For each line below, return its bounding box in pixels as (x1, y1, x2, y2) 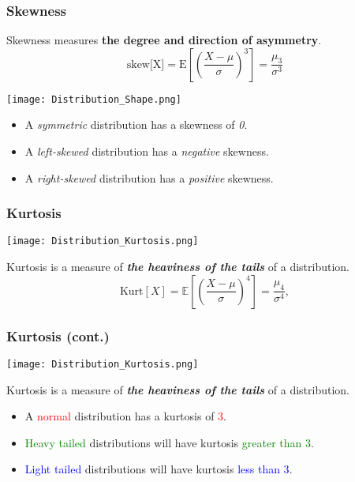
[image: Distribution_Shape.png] (6, 93, 181, 105)
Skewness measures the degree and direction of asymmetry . (6, 32, 322, 48)
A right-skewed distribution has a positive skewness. (24, 169, 274, 186)
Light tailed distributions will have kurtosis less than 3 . (24, 461, 293, 477)
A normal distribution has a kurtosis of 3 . (24, 408, 227, 424)
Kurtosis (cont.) (6, 326, 110, 345)
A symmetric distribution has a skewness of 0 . (24, 116, 248, 133)
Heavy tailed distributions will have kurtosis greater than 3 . (24, 434, 314, 450)
